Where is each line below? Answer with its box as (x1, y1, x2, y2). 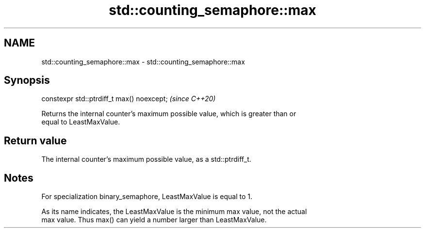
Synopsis (4, 74, 50, 87)
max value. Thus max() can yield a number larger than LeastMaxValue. (41, 216, 267, 224)
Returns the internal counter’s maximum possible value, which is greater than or (41, 109, 296, 118)
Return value (4, 134, 67, 147)
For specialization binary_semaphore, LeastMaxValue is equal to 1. (41, 192, 253, 201)
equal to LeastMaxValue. (41, 118, 120, 126)
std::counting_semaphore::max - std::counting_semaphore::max (41, 57, 245, 66)
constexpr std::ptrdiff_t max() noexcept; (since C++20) (41, 94, 216, 103)
